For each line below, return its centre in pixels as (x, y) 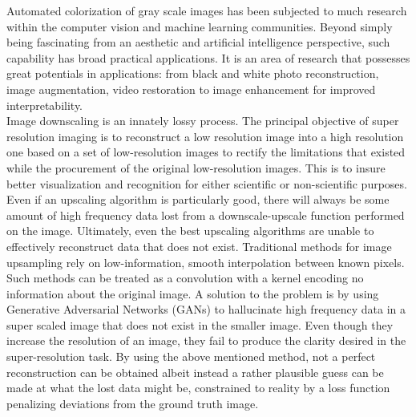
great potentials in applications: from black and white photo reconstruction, (193, 73)
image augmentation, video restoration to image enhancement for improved (191, 89)
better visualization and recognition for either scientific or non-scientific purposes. (207, 183)
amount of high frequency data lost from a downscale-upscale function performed (206, 215)
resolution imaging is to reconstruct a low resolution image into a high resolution (205, 136)
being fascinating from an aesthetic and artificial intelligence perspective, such (198, 42)
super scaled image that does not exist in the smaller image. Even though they (200, 324)
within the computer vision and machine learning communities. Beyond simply (200, 26)
